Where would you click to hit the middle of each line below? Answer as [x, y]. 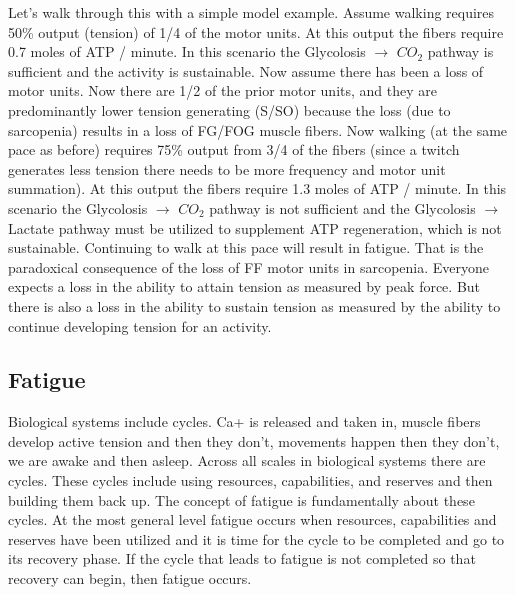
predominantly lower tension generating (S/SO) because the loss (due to [229, 109]
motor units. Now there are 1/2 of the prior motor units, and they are [222, 90]
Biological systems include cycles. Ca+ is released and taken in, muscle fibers [244, 421]
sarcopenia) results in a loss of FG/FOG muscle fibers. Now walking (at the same [258, 129]
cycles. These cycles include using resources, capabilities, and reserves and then [250, 480]
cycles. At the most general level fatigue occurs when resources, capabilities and [252, 519]
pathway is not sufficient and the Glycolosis [342, 207]
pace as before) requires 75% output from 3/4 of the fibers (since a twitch [234, 149]
